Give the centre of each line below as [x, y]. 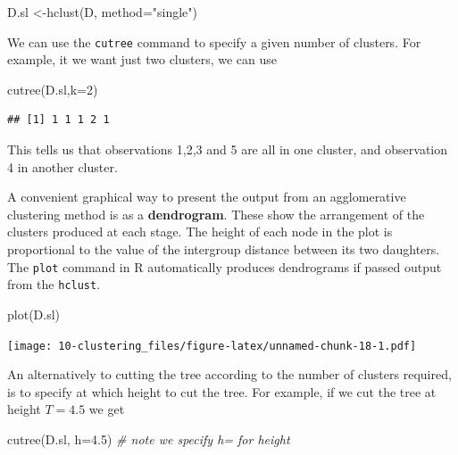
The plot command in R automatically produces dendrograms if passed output [225, 266]
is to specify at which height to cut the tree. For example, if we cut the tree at [222, 391]
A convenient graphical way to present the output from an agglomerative [207, 197]
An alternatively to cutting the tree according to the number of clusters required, [229, 374]
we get [107, 409]
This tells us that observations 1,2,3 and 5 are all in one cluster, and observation [228, 149]
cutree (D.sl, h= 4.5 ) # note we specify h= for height [149, 438]
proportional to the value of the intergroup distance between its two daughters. [224, 249]
